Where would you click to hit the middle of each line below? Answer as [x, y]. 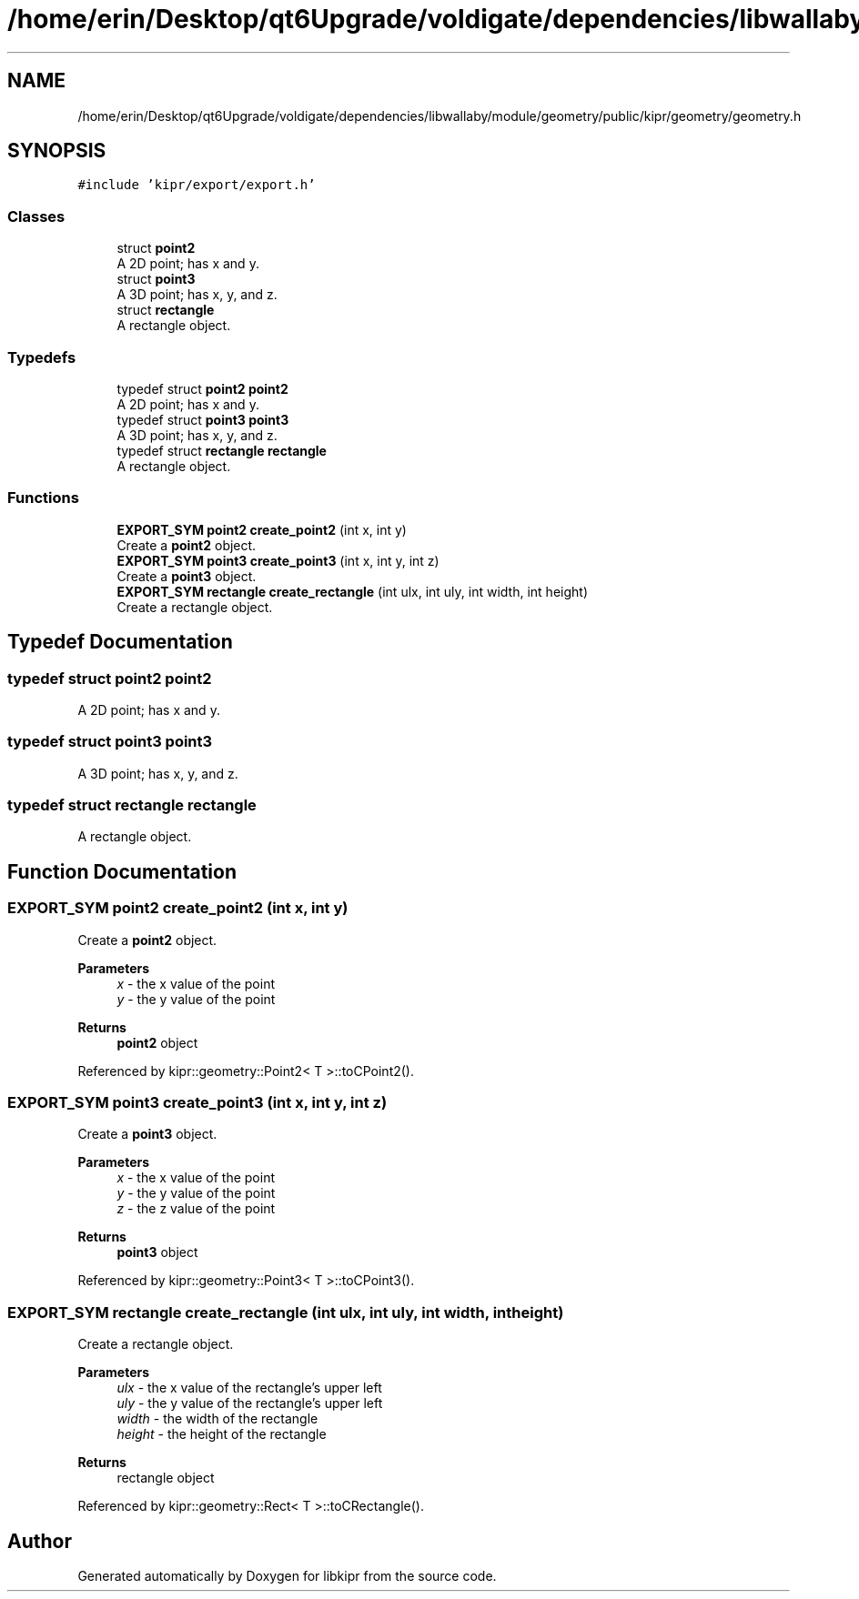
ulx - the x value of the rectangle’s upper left [249, 1388]
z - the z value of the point [196, 1209]
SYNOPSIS [57, 151]
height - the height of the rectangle [222, 1434]
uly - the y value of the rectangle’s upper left [250, 1403]
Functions [43, 498]
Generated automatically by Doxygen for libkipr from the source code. [287, 1575]
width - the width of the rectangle [217, 1419]
